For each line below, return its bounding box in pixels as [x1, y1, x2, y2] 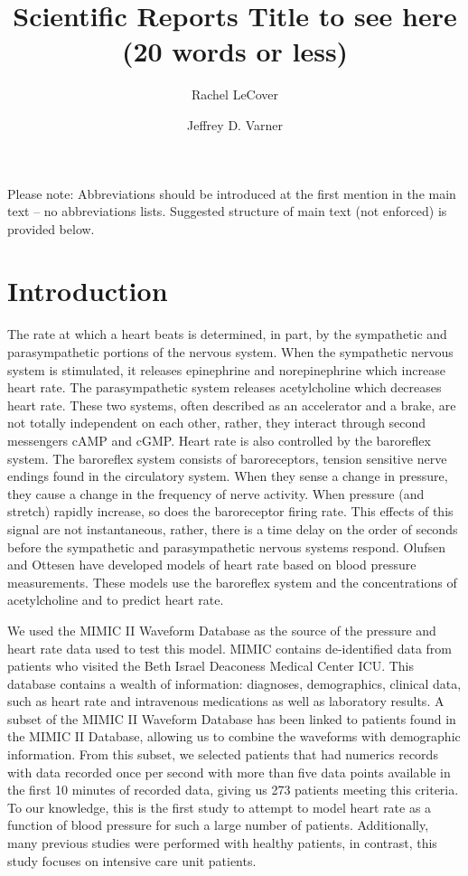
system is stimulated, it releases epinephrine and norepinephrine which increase [7, 360, 445, 379]
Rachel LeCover [191, 85, 279, 104]
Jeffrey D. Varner [187, 115, 283, 134]
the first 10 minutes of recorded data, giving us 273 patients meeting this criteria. [7, 780, 459, 799]
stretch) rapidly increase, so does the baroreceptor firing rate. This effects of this [7, 502, 454, 521]
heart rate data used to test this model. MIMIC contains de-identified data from [7, 638, 452, 657]
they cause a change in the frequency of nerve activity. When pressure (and [7, 484, 425, 503]
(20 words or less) [121, 33, 349, 70]
